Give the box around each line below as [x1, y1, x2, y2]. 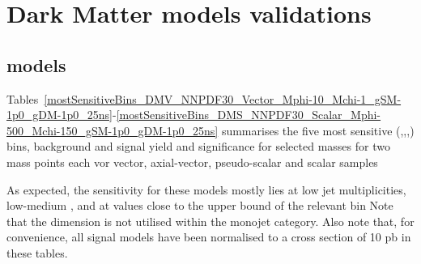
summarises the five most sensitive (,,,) [221, 121, 415, 138]
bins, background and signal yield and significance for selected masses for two [6, 138, 390, 155]
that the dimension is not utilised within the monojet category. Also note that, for [6, 212, 415, 229]
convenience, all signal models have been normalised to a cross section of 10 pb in [6, 228, 411, 245]
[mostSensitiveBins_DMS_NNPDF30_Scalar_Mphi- [116, 106, 381, 123]
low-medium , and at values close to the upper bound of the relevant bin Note [6, 197, 393, 214]
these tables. [6, 244, 68, 261]
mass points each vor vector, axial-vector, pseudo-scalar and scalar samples [6, 153, 378, 170]
